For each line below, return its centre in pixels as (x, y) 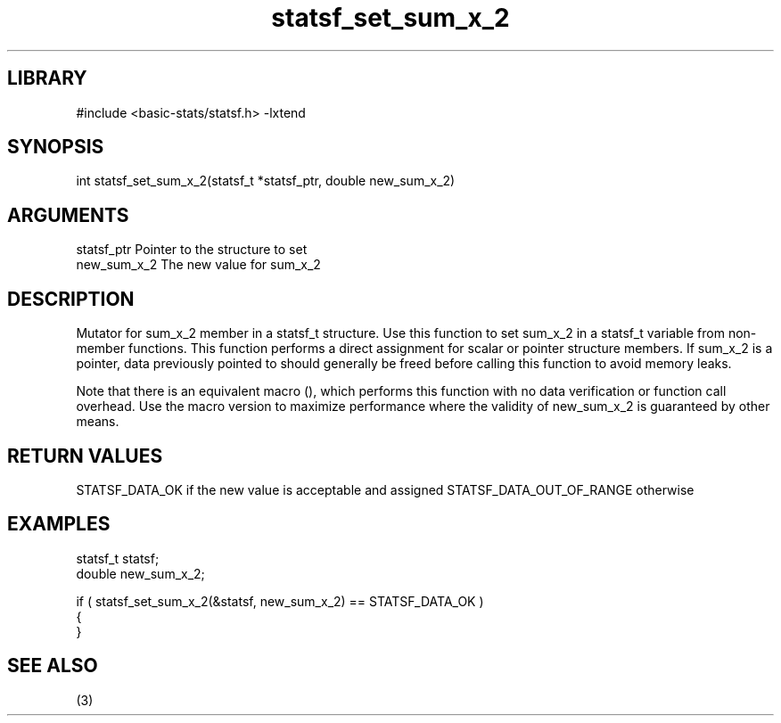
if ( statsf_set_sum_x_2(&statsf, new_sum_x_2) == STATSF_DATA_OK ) (280, 601)
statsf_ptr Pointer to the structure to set (192, 250)
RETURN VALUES (85, 456)
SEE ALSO (53, 666)
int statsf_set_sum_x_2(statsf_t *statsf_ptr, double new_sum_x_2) (266, 181)
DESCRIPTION (71, 299)
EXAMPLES (59, 524)
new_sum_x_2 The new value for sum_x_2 (198, 265)
